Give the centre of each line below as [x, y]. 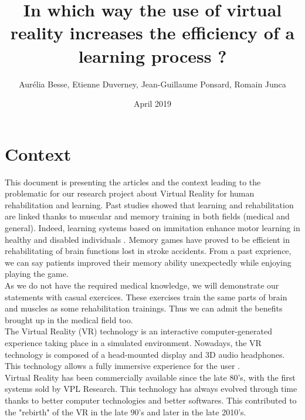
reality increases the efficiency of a [152, 33]
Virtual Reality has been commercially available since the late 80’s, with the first [150, 377]
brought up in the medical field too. [69, 319]
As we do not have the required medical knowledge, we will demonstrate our [142, 285]
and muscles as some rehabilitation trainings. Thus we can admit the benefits [144, 308]
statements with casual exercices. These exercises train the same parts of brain [146, 297]
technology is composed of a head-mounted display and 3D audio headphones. [145, 354]
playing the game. [37, 274]
